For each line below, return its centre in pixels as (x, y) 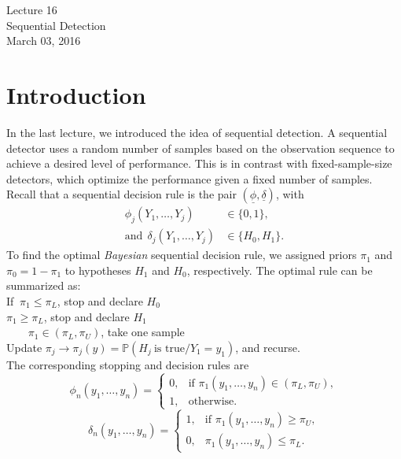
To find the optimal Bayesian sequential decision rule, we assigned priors (182, 255)
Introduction (76, 94)
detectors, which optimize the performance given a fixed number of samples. (189, 178)
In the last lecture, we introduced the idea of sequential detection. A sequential (197, 132)
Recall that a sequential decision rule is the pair (121, 194)
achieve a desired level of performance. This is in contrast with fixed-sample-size (199, 163)
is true (169, 348)
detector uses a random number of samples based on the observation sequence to (200, 148)
